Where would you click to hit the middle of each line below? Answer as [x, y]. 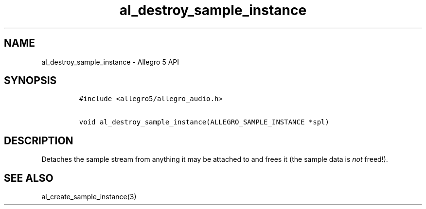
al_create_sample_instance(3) [89, 197]
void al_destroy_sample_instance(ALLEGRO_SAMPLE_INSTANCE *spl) [204, 122]
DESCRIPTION [39, 140]
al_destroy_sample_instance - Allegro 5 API [110, 62]
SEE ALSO [29, 178]
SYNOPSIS [30, 81]
